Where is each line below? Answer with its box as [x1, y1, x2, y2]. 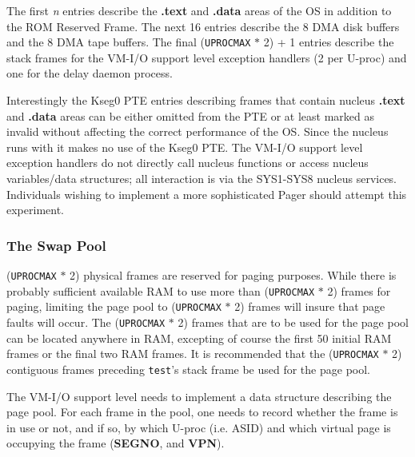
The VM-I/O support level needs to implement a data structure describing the [6, 387, 392, 404]
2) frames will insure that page [234, 298, 385, 315]
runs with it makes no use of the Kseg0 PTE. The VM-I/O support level [6, 138, 363, 155]
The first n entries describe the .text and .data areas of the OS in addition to [6, 2, 392, 18]
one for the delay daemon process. [6, 65, 173, 81]
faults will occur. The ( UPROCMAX [6, 313, 166, 330]
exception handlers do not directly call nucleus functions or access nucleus [6, 154, 369, 171]
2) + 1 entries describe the [263, 34, 394, 50]
